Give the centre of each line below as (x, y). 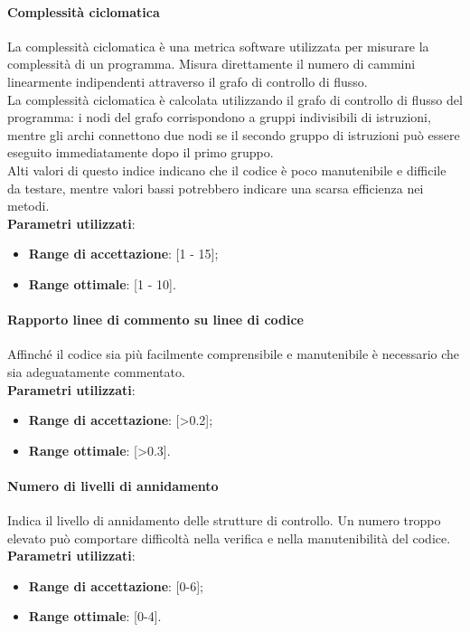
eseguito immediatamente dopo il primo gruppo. (141, 152)
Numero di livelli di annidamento (113, 485)
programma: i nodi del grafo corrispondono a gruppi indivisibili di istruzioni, (219, 117)
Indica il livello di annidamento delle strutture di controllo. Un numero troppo (224, 520)
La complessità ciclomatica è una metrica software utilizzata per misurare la (218, 46)
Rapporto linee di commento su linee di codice (155, 320)
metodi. (28, 206)
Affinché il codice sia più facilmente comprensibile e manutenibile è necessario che (234, 354)
